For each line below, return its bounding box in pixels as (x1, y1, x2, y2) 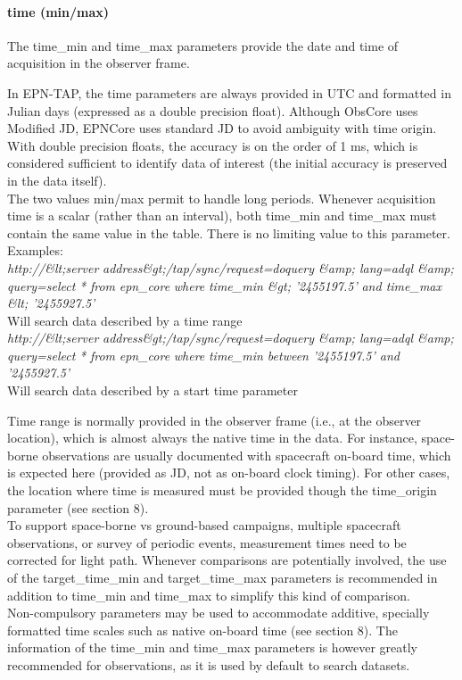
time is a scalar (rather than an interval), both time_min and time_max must (7, 206, 437, 225)
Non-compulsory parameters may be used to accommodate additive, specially (7, 603, 430, 622)
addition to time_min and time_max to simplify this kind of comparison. (7, 585, 410, 604)
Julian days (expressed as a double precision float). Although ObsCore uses (7, 101, 418, 120)
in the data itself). (7, 170, 107, 189)
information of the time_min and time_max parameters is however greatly (7, 638, 417, 657)
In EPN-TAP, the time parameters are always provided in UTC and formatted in (7, 83, 451, 102)
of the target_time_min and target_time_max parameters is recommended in (7, 568, 438, 587)
